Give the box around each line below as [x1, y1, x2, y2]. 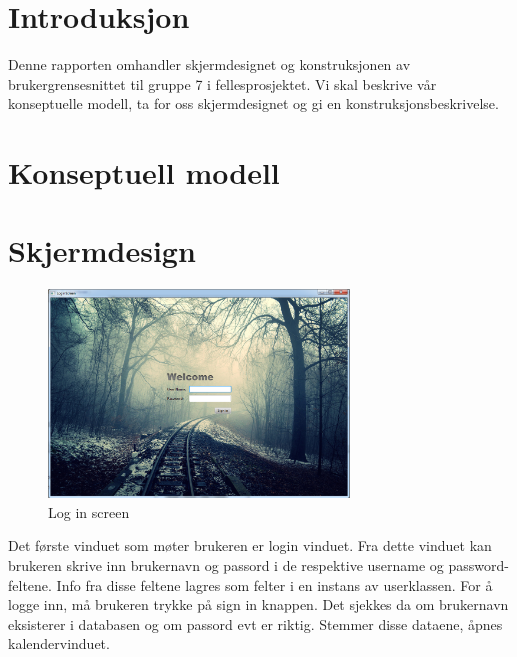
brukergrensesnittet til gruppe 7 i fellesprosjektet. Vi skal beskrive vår [8, 73, 437, 94]
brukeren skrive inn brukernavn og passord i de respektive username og [8, 554, 444, 575]
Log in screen [48, 501, 130, 522]
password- [448, 554, 510, 575]
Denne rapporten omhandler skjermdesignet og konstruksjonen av [8, 54, 411, 75]
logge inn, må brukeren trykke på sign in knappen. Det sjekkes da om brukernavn [8, 594, 509, 615]
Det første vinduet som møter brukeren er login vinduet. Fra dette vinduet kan [8, 535, 492, 556]
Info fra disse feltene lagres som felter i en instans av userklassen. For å [56, 574, 493, 595]
